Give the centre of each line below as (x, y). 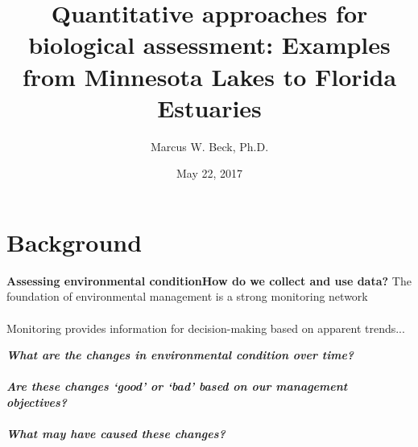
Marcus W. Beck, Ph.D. (209, 146)
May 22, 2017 (209, 173)
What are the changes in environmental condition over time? (180, 355)
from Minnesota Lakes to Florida (209, 76)
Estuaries (209, 107)
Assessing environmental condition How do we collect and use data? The (209, 280)
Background (74, 242)
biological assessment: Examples (209, 45)
